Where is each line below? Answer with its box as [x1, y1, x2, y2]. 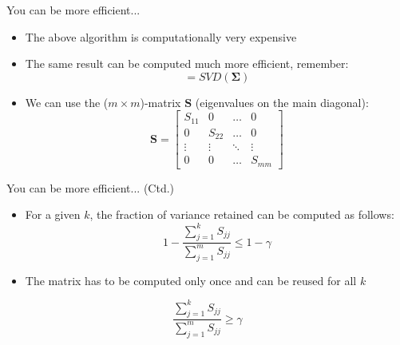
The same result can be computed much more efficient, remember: [25, 55, 349, 72]
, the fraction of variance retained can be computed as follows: [89, 206, 394, 223]
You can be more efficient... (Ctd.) [6, 179, 175, 196]
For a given [25, 206, 81, 223]
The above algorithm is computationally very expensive [25, 28, 297, 45]
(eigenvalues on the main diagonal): [195, 93, 369, 110]
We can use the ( [25, 93, 109, 110]
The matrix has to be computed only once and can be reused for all [25, 272, 357, 288]
